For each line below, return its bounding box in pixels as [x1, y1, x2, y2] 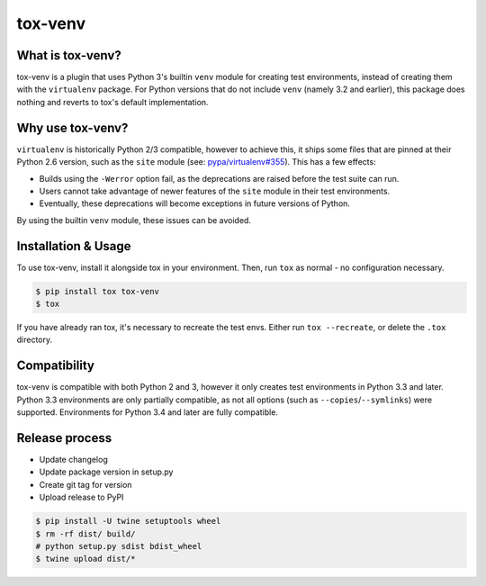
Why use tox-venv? [16, 120, 129, 135]
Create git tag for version [39, 479, 132, 490]
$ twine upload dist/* [35, 554, 136, 564]
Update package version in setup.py [39, 466, 174, 477]
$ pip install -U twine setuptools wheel [35, 516, 221, 527]
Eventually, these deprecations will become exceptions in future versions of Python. [39, 198, 351, 209]
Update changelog [39, 454, 108, 464]
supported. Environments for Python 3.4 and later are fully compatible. [16, 407, 279, 418]
